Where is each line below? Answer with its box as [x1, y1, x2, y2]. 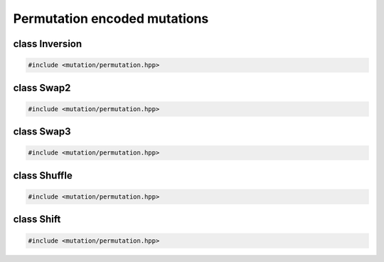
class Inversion [13, 38, 82, 50]
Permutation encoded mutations [13, 11, 209, 26]
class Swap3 [13, 125, 71, 138]
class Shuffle [13, 169, 73, 182]
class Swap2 [13, 82, 71, 94]
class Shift [13, 214, 61, 226]
